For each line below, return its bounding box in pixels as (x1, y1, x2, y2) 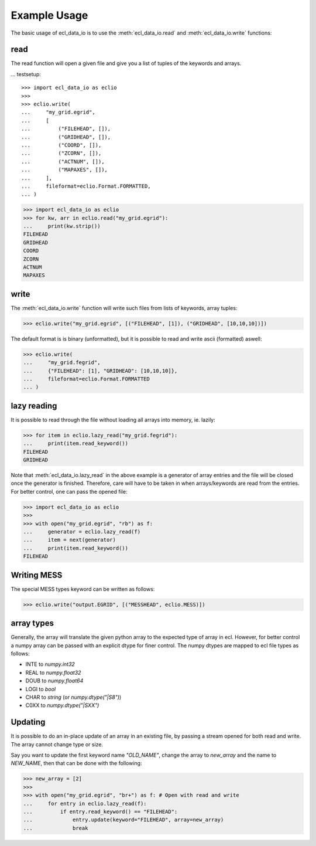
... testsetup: (11, 70, 41, 77)
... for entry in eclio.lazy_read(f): (23, 800, 147, 807)
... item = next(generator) (23, 536, 116, 543)
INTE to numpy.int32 (25, 661, 75, 668)
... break (23, 824, 88, 831)
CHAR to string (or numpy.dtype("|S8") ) (25, 694, 122, 701)
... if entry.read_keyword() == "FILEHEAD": (23, 808, 178, 815)
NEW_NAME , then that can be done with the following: (11, 760, 142, 767)
